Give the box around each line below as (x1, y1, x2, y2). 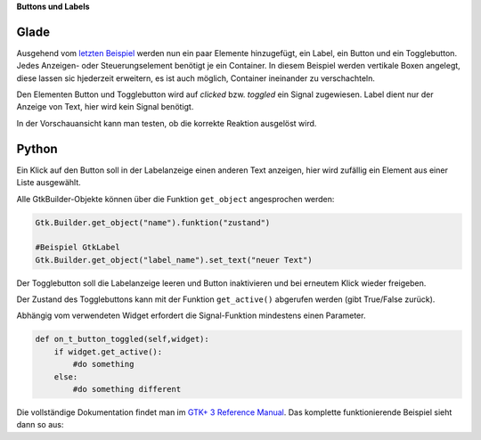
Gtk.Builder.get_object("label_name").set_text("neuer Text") (35, 255, 313, 265)
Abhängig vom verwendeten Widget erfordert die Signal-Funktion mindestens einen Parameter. (16, 310, 366, 321)
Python (16, 141, 58, 156)
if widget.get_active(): (53, 346, 163, 356)
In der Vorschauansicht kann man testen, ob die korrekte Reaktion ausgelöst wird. (16, 118, 317, 128)
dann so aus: (16, 420, 64, 430)
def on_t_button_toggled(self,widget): (35, 334, 209, 345)
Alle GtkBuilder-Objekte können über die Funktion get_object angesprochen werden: (16, 193, 335, 204)
